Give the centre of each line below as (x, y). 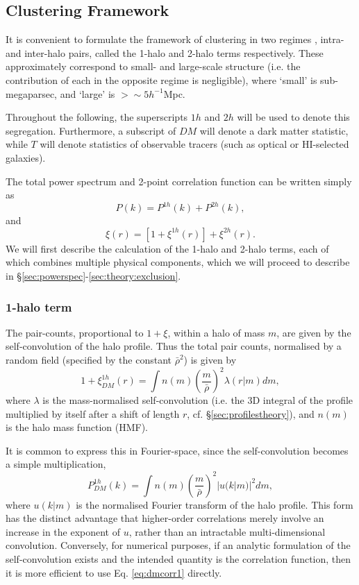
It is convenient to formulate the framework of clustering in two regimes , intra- (175, 39)
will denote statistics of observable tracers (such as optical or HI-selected (194, 144)
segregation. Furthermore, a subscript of (91, 130)
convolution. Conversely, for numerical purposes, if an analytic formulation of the (178, 545)
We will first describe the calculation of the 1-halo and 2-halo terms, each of (167, 248)
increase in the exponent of (63, 531)
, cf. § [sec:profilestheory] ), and (251, 413)
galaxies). (26, 157)
